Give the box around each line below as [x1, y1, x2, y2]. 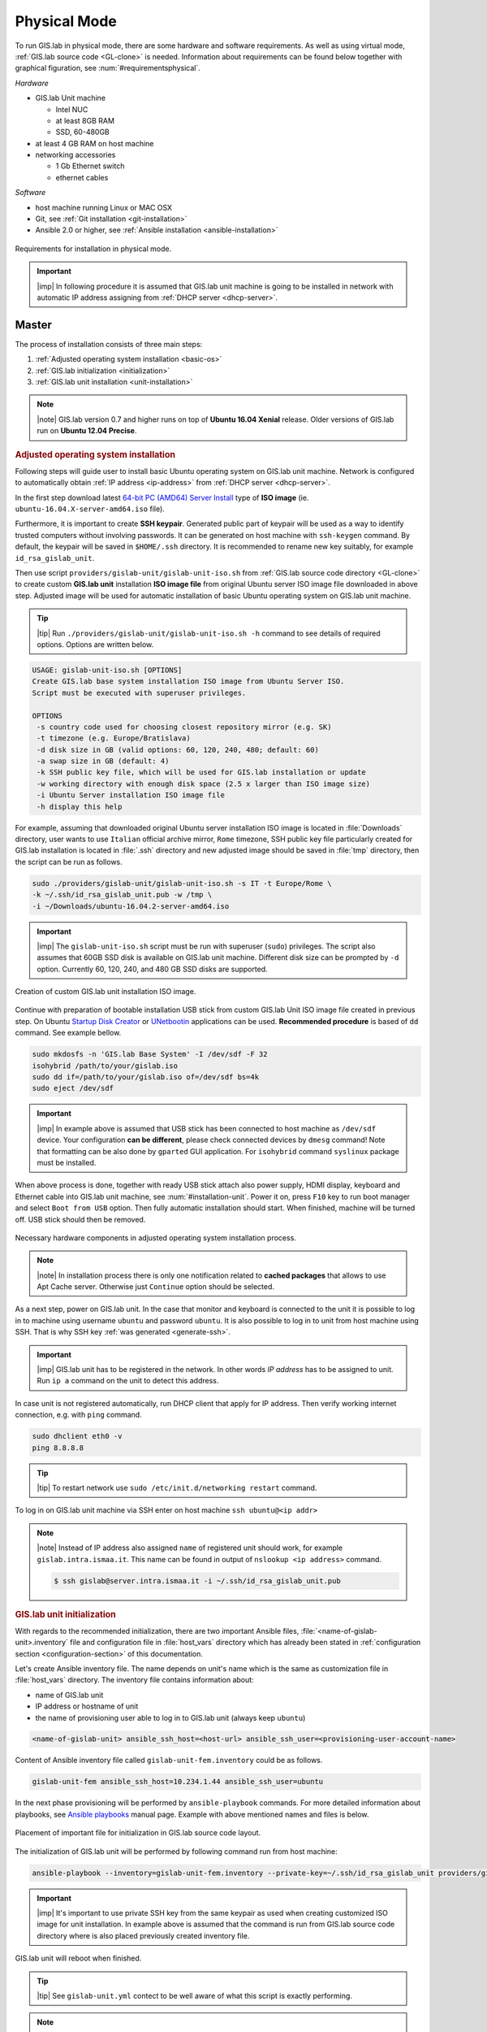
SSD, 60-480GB [55, 127, 110, 137]
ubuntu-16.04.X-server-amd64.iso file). [15, 504, 166, 514]
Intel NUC [55, 104, 88, 114]
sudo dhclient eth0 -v [32, 1431, 123, 1441]
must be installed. [37, 1157, 97, 1167]
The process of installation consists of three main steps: [15, 339, 203, 349]
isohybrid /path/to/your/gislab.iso [32, 1061, 179, 1070]
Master [15, 318, 53, 332]
